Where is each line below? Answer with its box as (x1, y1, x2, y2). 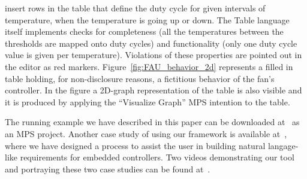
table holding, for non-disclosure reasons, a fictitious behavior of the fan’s (5, 72, 275, 84)
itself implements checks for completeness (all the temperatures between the (5, 25, 284, 38)
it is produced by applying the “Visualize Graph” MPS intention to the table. (5, 95, 290, 108)
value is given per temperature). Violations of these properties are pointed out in (5, 48, 302, 61)
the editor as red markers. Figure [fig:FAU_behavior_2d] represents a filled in (5, 60, 293, 72)
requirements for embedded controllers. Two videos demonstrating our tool (20, 151, 294, 163)
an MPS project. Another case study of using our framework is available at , (5, 127, 287, 139)
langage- (267, 139, 299, 151)
